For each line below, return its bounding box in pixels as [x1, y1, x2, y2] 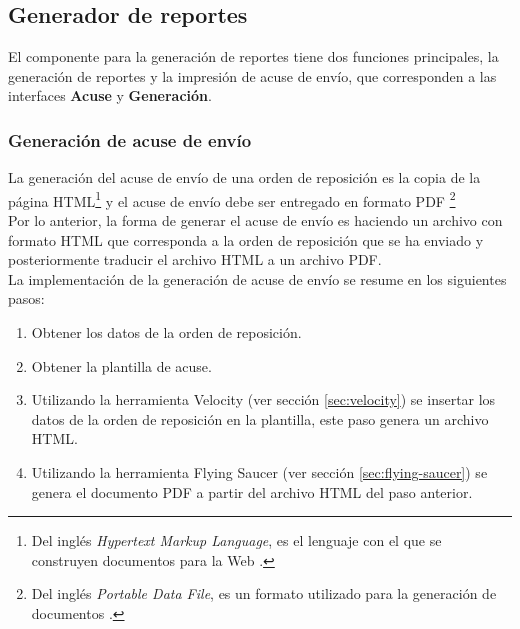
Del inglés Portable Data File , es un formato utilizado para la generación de [31, 583, 497, 604]
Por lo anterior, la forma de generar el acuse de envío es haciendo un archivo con [8, 210, 503, 231]
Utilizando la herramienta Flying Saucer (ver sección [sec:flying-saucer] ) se [31, 461, 488, 482]
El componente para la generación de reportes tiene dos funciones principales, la [8, 46, 499, 67]
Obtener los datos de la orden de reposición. [31, 322, 302, 343]
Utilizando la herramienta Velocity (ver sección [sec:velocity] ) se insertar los [31, 389, 496, 410]
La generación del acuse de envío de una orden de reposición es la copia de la [8, 167, 481, 188]
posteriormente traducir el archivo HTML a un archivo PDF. [8, 249, 382, 270]
